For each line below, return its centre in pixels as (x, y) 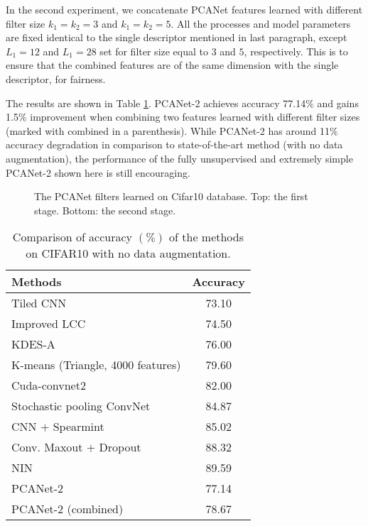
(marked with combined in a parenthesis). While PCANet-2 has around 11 (168, 130)
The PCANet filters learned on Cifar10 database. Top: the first (171, 196)
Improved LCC (49, 324)
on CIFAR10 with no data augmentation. (128, 253)
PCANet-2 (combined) (67, 509)
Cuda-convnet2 (49, 385)
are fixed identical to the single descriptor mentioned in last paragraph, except (177, 37)
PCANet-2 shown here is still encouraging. (98, 172)
